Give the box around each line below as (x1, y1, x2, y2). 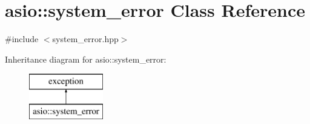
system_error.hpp (52, 33, 119, 45)
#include (5, 33, 39, 45)
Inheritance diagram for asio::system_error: (5, 52, 167, 65)
